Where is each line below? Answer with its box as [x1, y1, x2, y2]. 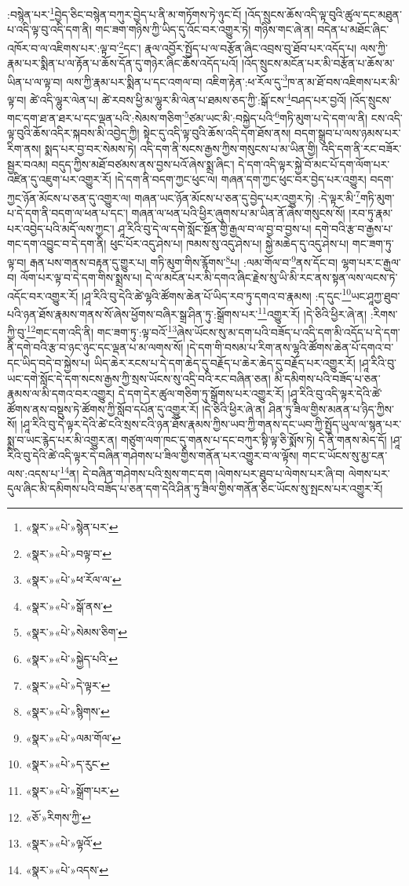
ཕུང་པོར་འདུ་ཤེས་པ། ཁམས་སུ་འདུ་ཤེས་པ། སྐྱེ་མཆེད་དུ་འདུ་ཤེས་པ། [110, 235, 349, 252]
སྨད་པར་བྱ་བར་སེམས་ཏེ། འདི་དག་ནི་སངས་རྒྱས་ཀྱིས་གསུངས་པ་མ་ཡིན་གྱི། [45, 140, 318, 157]
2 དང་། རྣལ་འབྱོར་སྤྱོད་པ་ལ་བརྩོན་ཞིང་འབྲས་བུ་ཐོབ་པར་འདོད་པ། [119, 37, 357, 56]
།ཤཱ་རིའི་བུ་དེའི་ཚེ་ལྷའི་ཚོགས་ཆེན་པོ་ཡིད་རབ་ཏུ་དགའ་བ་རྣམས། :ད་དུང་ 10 [81, 285, 352, 304]
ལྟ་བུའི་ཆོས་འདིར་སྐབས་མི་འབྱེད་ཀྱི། [7, 125, 140, 141]
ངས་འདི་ [371, 109, 403, 126]
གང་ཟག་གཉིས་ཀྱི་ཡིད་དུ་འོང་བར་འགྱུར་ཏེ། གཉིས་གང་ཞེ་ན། [95, 21, 314, 38]
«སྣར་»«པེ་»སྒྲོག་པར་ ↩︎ [25, 782, 119, 798]
